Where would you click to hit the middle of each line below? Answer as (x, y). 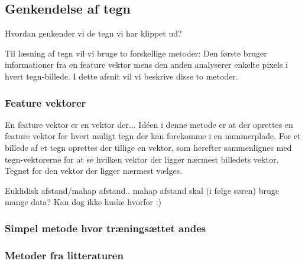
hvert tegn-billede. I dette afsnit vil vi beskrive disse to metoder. (121, 76)
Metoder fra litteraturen (64, 255)
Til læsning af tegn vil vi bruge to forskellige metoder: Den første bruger (136, 53)
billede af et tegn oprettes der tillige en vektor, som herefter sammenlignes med (148, 147)
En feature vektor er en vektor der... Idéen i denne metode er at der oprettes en (149, 124)
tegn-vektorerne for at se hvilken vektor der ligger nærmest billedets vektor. (142, 159)
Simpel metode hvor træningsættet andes (106, 228)
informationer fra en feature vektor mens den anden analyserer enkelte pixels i (146, 65)
